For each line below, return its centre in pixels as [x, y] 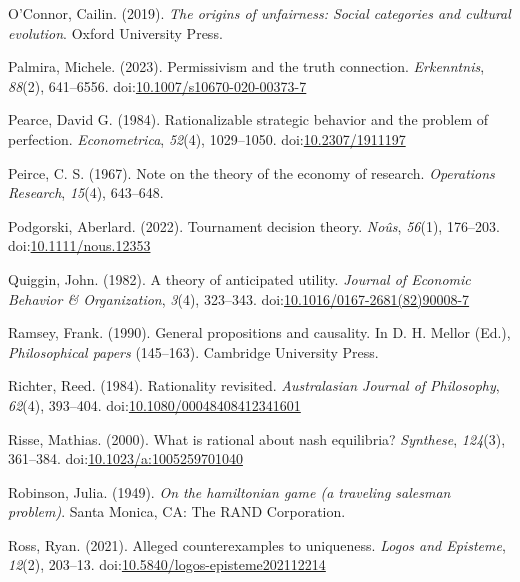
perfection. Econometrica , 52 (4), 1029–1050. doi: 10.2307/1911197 [207, 138]
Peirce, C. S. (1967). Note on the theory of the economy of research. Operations [251, 172]
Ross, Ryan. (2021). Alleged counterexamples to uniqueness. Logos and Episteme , [257, 544]
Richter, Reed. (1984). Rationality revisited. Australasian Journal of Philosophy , [254, 385]
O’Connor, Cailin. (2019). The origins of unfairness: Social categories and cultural [259, 13]
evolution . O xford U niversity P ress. [115, 32]
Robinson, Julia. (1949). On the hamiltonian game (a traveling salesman [229, 491]
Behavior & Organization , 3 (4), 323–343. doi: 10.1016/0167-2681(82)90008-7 [239, 298]
